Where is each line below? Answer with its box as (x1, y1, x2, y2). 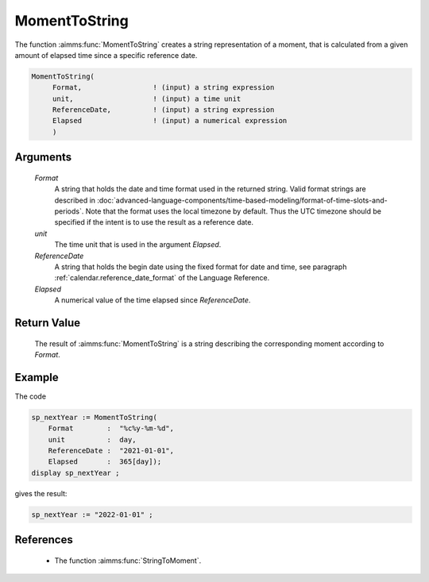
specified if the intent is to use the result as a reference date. (54, 218, 254, 227)
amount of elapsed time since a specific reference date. (14, 50, 198, 60)
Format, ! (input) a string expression (52, 83, 275, 92)
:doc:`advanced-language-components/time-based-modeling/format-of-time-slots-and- (96, 195, 388, 205)
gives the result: (14, 488, 68, 498)
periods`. (54, 206, 84, 216)
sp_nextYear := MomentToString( (31, 413, 158, 422)
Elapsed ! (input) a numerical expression (52, 116, 288, 125)
